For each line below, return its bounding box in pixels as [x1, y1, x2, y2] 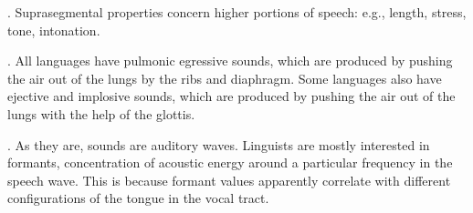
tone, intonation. [7, 20, 100, 39]
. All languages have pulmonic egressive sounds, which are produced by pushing [7, 51, 453, 70]
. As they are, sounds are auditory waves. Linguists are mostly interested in [7, 135, 430, 154]
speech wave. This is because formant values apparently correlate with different [7, 170, 451, 189]
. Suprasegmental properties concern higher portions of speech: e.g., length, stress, [7, 3, 467, 21]
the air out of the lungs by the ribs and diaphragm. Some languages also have [7, 68, 442, 87]
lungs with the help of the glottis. [7, 104, 195, 123]
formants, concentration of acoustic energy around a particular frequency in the [7, 153, 453, 172]
